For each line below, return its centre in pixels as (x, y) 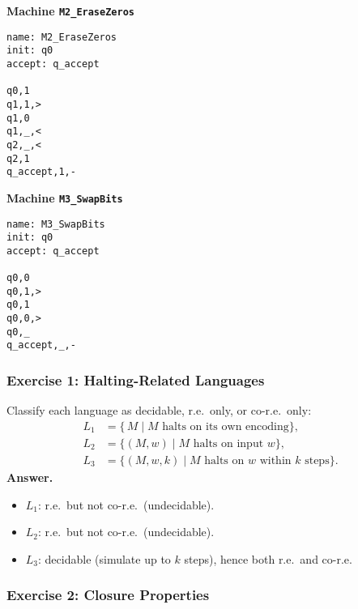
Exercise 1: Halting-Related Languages (136, 380)
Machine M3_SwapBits (65, 197)
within (275, 460)
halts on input (228, 443)
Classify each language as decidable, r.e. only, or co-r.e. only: (159, 410)
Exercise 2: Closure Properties (108, 595)
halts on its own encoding (226, 426)
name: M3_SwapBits (56, 224)
